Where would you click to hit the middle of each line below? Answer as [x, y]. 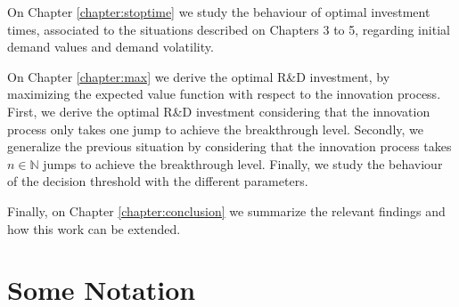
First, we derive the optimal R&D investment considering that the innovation [219, 111]
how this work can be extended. [94, 228]
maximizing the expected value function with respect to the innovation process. [224, 94]
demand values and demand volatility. [111, 47]
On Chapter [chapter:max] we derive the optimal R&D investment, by [199, 76]
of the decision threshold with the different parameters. [158, 181]
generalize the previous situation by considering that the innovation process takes [229, 146]
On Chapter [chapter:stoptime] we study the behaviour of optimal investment [219, 12]
